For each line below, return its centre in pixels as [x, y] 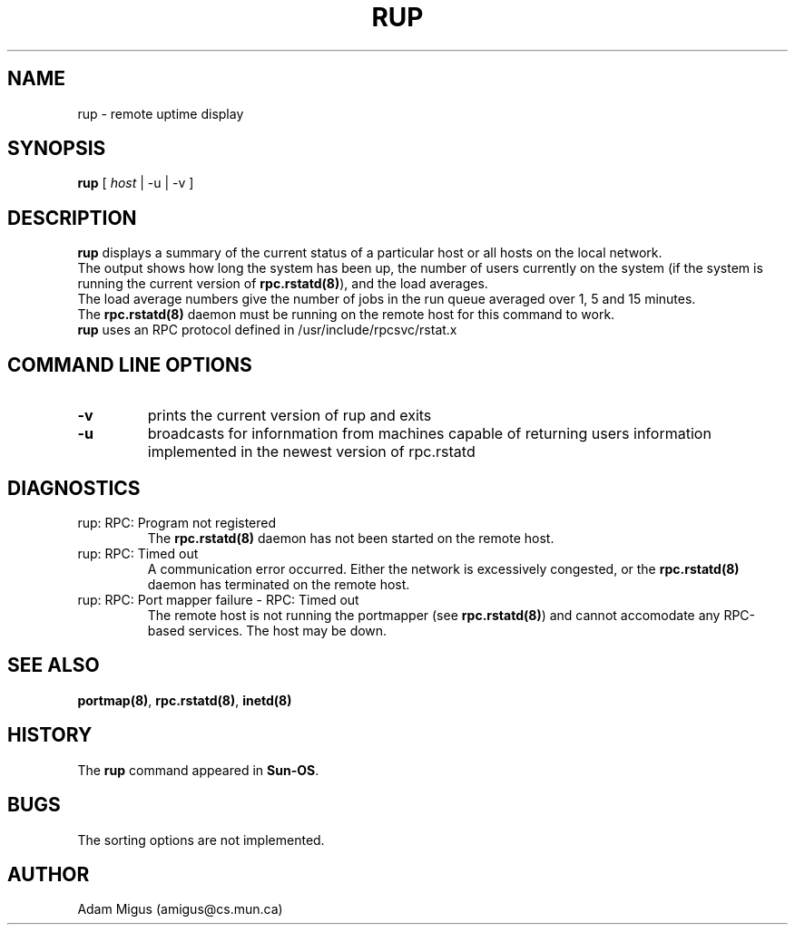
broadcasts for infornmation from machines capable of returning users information [429, 434]
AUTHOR [49, 874]
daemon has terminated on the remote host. [279, 584]
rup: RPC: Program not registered [177, 522]
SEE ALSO [54, 665]
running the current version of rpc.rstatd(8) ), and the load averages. [283, 284]
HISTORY [50, 735]
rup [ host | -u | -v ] [136, 183]
